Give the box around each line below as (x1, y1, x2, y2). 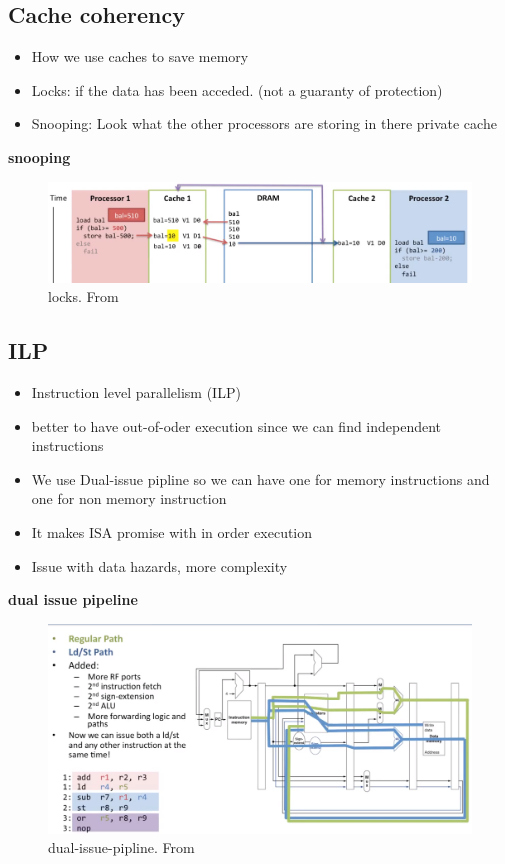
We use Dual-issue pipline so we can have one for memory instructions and (31, 468, 490, 489)
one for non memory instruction (31, 488, 227, 509)
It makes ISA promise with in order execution (31, 522, 313, 543)
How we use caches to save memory (31, 46, 249, 67)
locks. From (48, 286, 119, 307)
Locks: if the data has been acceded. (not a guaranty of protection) (31, 79, 443, 100)
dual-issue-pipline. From (48, 837, 195, 858)
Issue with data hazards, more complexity (31, 555, 288, 576)
